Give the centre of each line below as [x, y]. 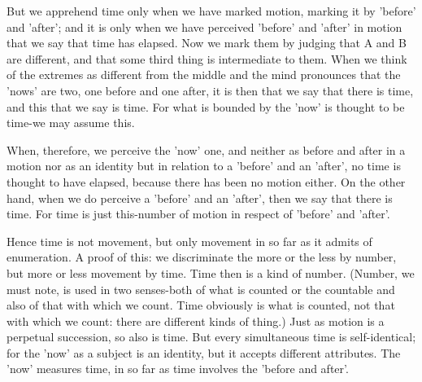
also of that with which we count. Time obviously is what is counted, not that [201, 305]
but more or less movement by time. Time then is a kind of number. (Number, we [211, 272]
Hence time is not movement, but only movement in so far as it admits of [189, 241]
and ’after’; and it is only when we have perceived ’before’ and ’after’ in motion [204, 26]
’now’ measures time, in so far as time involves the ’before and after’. [178, 369]
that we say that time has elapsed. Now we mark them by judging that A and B [207, 43]
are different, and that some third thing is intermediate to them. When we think [207, 58]
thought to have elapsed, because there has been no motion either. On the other [206, 181]
